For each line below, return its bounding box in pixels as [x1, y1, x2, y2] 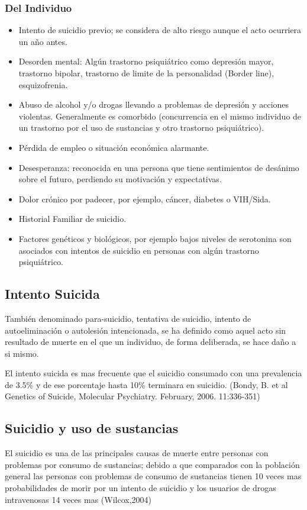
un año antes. [18, 35, 67, 47]
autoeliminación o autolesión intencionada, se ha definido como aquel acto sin [5, 324, 286, 336]
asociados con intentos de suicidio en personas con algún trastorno [18, 244, 259, 256]
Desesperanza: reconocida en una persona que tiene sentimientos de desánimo [18, 161, 299, 173]
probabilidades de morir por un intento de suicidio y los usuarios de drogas [5, 482, 276, 494]
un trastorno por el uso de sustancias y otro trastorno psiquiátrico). [18, 121, 264, 134]
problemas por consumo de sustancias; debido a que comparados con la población [5, 458, 300, 470]
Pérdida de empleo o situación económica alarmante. [18, 141, 209, 153]
